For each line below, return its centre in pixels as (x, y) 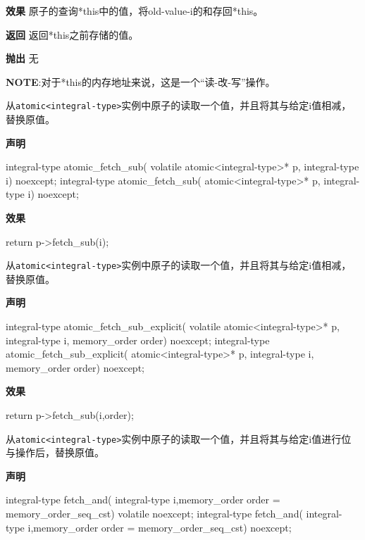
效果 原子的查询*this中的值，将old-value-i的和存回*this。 (135, 11)
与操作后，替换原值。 (55, 452)
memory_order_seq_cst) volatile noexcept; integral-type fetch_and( (154, 514)
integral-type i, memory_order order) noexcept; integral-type (138, 340)
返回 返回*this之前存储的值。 (72, 34)
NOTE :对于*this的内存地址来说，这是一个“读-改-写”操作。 (141, 81)
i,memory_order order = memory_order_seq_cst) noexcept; (160, 527)
